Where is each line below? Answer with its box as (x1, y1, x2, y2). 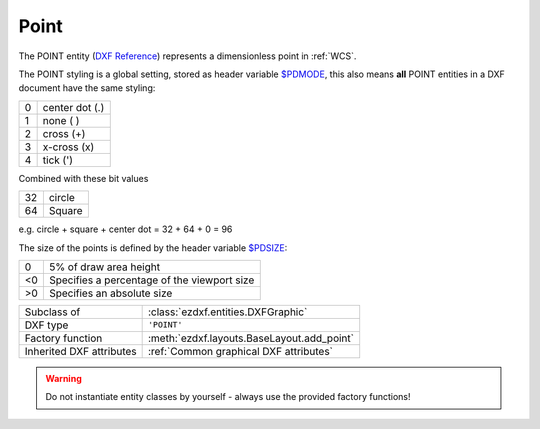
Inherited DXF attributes (24, 344, 137, 358)
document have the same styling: (18, 82, 156, 94)
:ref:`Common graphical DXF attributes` (147, 344, 334, 358)
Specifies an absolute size (48, 286, 173, 300)
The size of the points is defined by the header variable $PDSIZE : (18, 241, 288, 254)
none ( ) (42, 113, 80, 127)
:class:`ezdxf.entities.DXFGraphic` (147, 305, 308, 319)
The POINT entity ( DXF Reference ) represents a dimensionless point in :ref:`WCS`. (18, 50, 357, 62)
